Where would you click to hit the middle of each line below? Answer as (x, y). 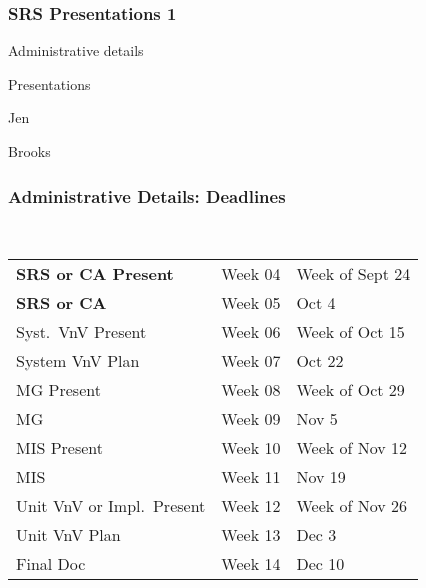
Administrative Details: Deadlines (147, 195)
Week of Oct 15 (350, 332)
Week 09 (251, 419)
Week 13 (251, 535)
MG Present (58, 390)
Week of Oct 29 (350, 390)
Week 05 (251, 303)
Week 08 (251, 390)
